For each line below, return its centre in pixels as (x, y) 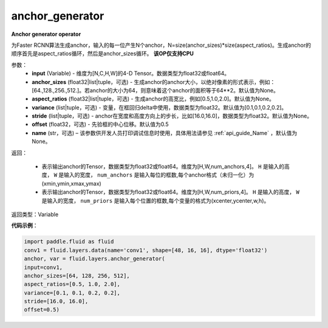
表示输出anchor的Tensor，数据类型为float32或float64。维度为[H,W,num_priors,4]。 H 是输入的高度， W (171, 192)
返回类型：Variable (35, 214)
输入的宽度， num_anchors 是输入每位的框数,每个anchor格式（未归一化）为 (159, 175)
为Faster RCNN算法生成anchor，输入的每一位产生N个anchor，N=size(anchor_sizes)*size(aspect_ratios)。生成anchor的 (161, 45)
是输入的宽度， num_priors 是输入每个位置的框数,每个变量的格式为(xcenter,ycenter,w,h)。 (155, 200)
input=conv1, (43, 267)
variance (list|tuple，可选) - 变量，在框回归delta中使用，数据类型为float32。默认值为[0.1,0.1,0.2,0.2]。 (159, 107)
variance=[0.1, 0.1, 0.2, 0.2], (72, 293)
